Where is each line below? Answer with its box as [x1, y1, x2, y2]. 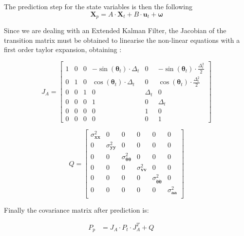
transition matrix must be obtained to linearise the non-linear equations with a [4, 35, 240, 45]
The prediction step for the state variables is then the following [4, 1, 192, 11]
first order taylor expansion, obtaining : [4, 44, 122, 54]
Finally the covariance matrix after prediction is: [4, 204, 149, 215]
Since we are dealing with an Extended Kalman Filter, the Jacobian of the [4, 25, 226, 36]
